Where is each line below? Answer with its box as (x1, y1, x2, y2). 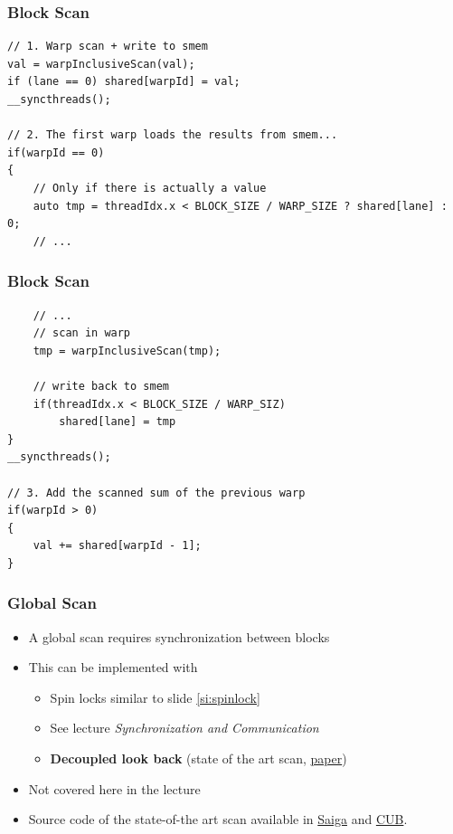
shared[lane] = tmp (59, 415, 176, 429)
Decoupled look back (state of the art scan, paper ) (50, 749, 347, 768)
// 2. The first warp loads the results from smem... (7, 128, 338, 142)
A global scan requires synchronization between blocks (28, 627, 330, 646)
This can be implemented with (28, 658, 198, 677)
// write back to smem (33, 379, 169, 393)
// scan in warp (33, 327, 131, 340)
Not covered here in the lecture (28, 779, 201, 798)
